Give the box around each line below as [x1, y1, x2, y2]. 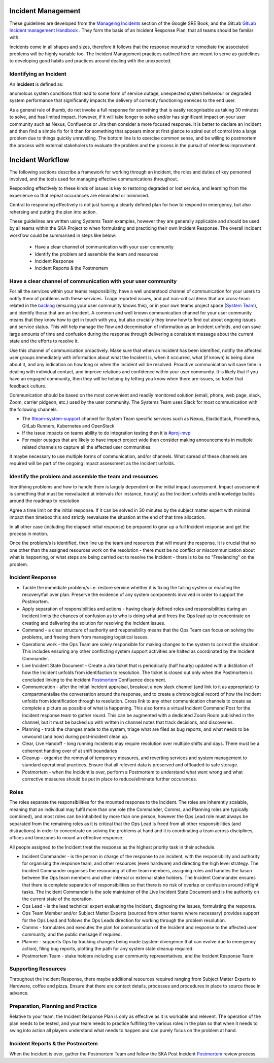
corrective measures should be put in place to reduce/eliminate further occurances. [22, 776, 197, 782]
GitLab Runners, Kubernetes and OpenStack [22, 422, 115, 429]
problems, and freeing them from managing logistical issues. [22, 634, 149, 640]
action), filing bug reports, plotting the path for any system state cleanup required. [22, 946, 194, 952]
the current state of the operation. [22, 896, 93, 902]
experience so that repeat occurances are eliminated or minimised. [9, 192, 150, 198]
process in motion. [9, 530, 48, 537]
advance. [9, 990, 29, 996]
